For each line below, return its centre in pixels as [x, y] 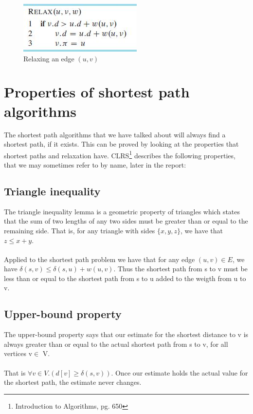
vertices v [18, 353]
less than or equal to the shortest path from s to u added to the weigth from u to [125, 278]
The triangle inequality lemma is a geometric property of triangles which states [122, 211]
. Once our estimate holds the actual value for [180, 372]
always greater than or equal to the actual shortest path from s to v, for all [116, 344]
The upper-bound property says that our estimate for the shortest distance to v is [126, 334]
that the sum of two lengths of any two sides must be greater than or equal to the [126, 221]
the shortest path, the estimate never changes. [73, 382]
